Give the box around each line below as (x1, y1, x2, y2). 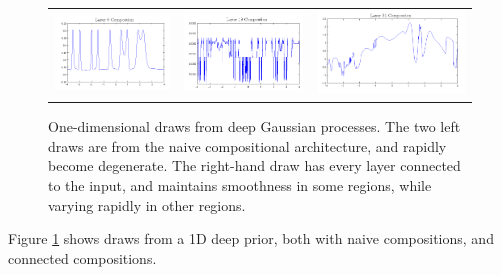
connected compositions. (8, 247, 157, 268)
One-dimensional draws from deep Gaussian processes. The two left (48, 116, 461, 137)
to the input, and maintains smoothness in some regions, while (48, 175, 432, 196)
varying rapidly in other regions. (48, 194, 246, 215)
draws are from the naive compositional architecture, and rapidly (48, 135, 447, 156)
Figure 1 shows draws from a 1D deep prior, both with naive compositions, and (8, 228, 494, 249)
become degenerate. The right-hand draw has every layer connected (48, 155, 461, 176)
